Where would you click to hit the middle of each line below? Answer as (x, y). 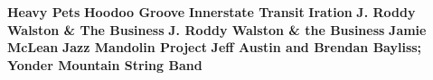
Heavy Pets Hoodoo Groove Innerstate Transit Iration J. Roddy (212, 12)
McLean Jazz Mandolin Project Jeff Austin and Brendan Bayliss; (215, 47)
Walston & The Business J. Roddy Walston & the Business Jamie (217, 29)
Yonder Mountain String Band (105, 64)
